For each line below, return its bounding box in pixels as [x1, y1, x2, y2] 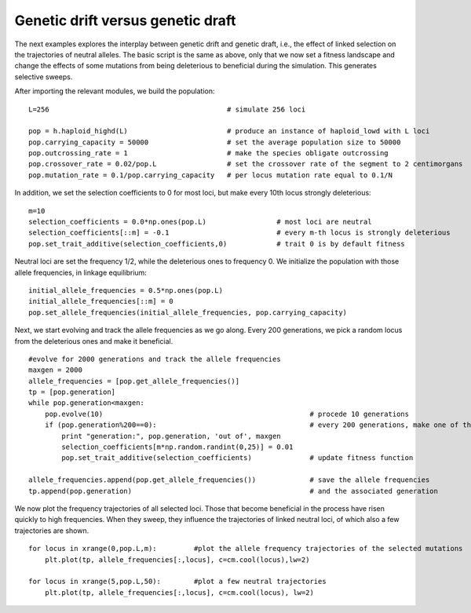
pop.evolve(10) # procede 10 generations [44, 409, 410, 418]
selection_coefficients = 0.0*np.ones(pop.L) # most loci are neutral [28, 217, 372, 227]
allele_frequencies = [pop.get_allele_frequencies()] [28, 377, 239, 385]
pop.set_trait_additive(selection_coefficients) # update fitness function [61, 454, 414, 462]
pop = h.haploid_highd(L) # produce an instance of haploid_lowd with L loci [28, 126, 430, 136]
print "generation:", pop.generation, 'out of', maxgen [61, 432, 282, 440]
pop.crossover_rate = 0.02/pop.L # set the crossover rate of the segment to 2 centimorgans [28, 159, 463, 169]
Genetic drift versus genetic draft [14, 12, 236, 29]
